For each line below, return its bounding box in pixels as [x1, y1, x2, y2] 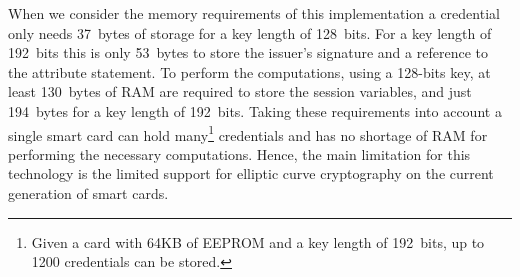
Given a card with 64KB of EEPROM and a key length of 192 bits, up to [31, 231, 485, 252]
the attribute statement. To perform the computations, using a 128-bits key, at [8, 61, 491, 82]
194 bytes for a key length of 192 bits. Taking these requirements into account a [8, 100, 502, 121]
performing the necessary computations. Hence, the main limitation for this [8, 143, 471, 164]
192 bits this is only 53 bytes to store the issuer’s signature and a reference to [8, 42, 488, 63]
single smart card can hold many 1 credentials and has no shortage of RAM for [8, 121, 488, 145]
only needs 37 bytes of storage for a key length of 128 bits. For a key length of [8, 22, 492, 43]
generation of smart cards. [8, 183, 169, 203]
